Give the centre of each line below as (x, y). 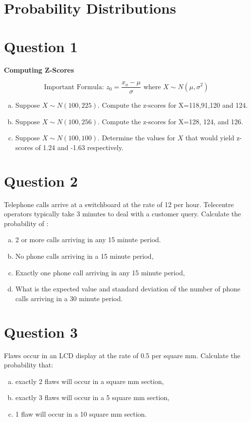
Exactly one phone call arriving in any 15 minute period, (100, 272)
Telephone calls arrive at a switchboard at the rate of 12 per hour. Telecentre (119, 204)
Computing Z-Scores (39, 69)
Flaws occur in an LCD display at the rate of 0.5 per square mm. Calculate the (122, 355)
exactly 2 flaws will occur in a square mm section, (90, 381)
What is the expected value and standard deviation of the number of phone (128, 289)
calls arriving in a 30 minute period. (69, 298)
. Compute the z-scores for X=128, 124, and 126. (170, 121)
